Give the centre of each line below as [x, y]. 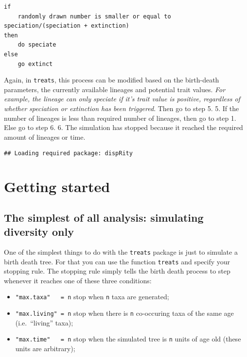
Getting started [57, 187]
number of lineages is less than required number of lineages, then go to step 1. [120, 118]
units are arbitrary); [45, 348]
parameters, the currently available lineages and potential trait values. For [115, 89]
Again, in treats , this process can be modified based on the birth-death [112, 80]
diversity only [39, 232]
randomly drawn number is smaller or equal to [94, 16]
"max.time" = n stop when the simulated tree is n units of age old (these [128, 339]
